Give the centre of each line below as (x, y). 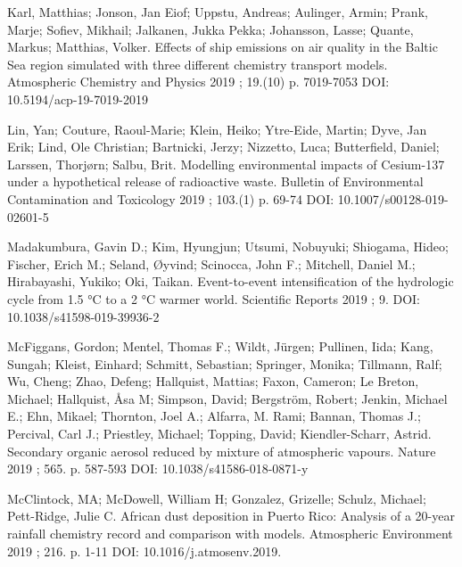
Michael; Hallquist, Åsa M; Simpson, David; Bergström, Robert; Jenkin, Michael (227, 398)
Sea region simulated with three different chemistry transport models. (198, 64)
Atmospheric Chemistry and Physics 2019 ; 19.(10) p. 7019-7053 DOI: (198, 82)
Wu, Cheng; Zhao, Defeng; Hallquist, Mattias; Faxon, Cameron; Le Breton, (213, 381)
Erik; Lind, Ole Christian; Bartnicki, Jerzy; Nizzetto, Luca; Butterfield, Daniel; (223, 147)
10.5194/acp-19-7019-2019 (78, 99)
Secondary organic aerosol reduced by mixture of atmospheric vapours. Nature (222, 451)
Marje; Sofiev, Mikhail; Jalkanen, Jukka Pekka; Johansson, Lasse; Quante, (210, 29)
